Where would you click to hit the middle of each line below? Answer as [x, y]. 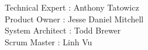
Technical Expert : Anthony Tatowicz [72, 7]
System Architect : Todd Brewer [63, 30]
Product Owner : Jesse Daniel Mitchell [74, 19]
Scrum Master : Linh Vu [49, 41]
